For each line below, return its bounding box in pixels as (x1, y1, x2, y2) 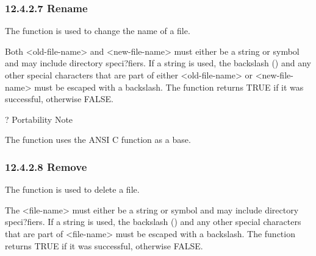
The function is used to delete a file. (5, 183, 140, 196)
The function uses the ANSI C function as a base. (5, 133, 191, 146)
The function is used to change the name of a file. (5, 24, 190, 37)
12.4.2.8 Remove (5, 159, 87, 174)
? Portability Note (5, 112, 73, 125)
